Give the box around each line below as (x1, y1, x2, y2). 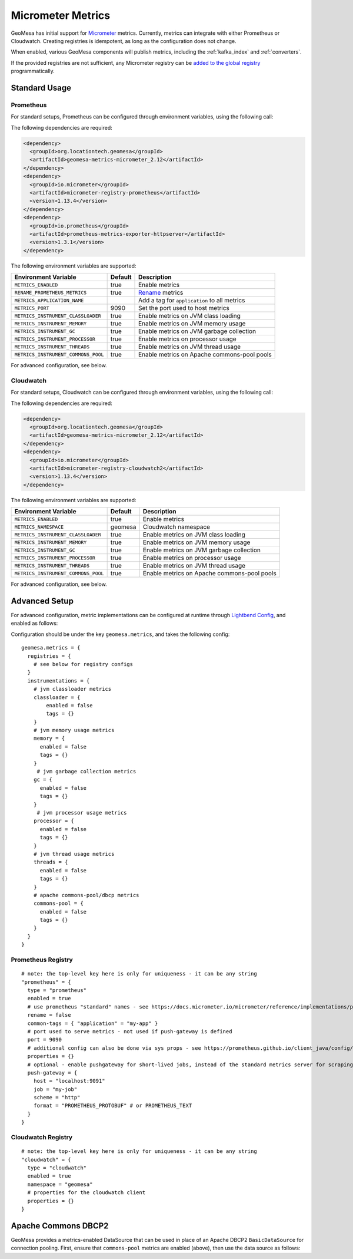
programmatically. (11, 68, 55, 75)
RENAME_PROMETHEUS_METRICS (14, 289, 87, 296)
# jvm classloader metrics (33, 685, 112, 693)
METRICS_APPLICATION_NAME (14, 297, 84, 304)
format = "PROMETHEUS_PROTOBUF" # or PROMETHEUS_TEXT (33, 1102, 192, 1109)
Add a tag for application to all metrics (138, 296, 245, 305)
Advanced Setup (11, 596, 74, 606)
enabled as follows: (11, 619, 58, 627)
